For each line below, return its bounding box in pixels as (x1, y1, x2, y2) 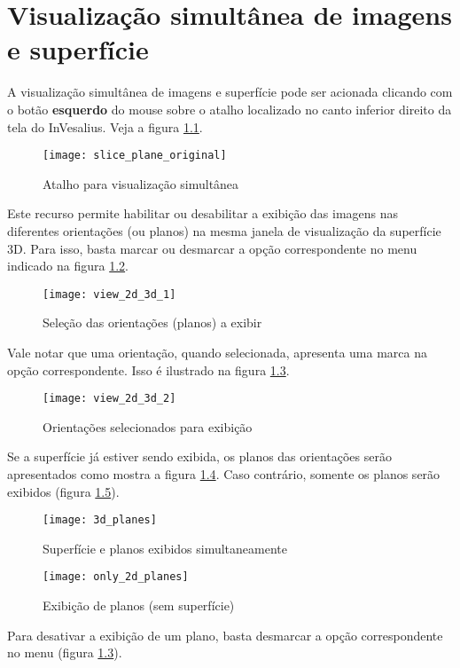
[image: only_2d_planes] (43, 570, 189, 584)
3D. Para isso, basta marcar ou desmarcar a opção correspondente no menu (7, 239, 417, 257)
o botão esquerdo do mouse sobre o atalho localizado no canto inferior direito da (7, 99, 452, 118)
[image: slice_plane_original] (43, 149, 227, 162)
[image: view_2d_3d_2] (43, 392, 176, 405)
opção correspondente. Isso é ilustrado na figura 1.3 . (7, 360, 290, 379)
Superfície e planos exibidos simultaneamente (43, 538, 287, 557)
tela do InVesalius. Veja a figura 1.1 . (7, 117, 203, 136)
